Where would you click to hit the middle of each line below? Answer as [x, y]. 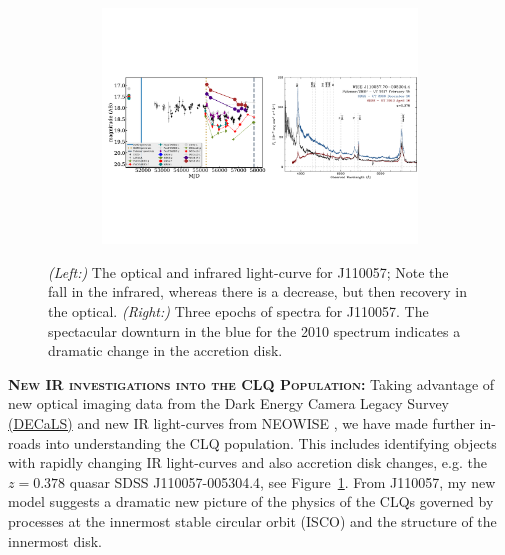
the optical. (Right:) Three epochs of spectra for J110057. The [238, 311]
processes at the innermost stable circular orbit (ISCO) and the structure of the [252, 520]
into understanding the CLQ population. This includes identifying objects [271, 442]
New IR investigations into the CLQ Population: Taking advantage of [251, 383]
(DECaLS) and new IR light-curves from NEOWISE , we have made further [241, 422]
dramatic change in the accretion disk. [165, 350]
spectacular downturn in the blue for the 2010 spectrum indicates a [254, 330]
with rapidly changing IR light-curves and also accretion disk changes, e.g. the [247, 462]
